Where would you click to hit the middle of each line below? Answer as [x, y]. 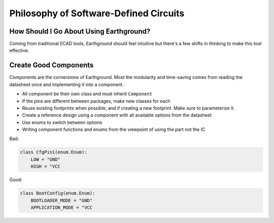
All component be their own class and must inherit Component [87, 94]
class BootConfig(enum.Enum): [58, 193]
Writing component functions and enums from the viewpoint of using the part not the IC [114, 129]
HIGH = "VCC [46, 166]
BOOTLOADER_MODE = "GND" [62, 200]
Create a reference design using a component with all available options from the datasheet [117, 115]
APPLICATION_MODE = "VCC [62, 207]
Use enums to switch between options [62, 122]
